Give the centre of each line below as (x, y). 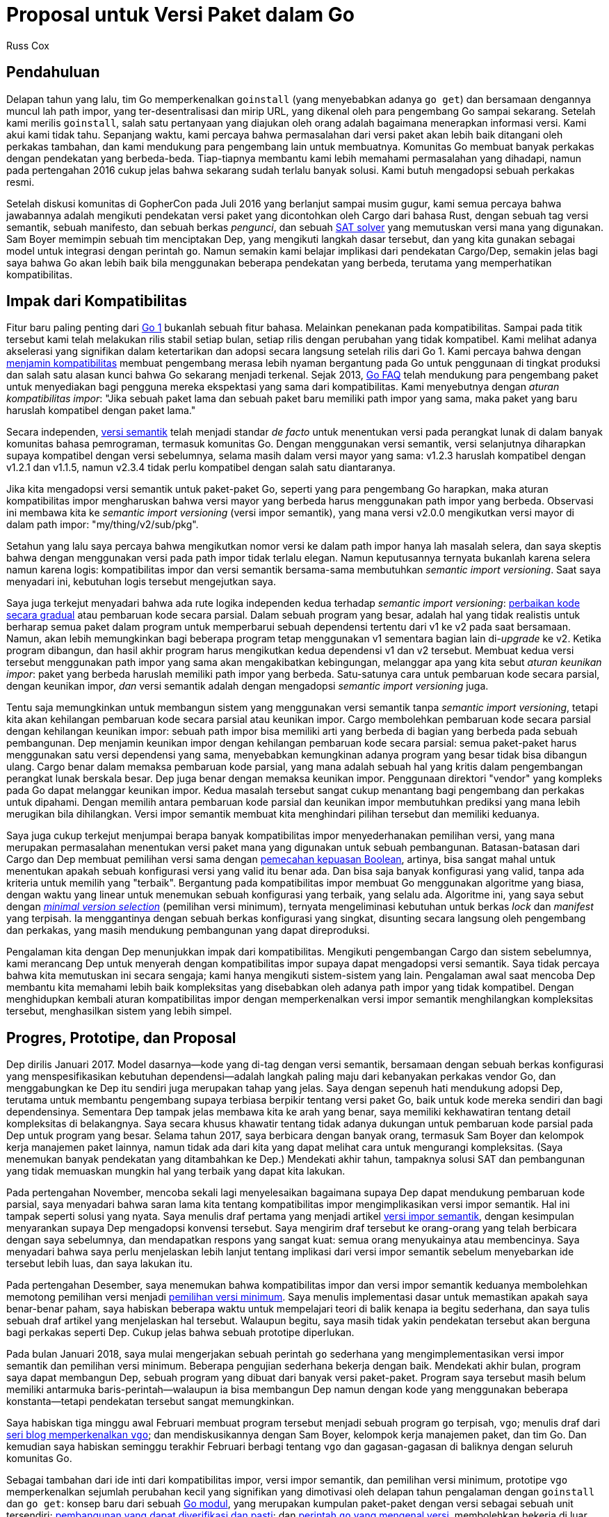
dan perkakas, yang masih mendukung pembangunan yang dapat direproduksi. (188, 930)
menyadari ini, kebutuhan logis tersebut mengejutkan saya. (141, 582)
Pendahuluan (53, 72)
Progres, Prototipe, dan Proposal (121, 1038)
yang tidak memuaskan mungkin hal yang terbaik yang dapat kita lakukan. (176, 1171)
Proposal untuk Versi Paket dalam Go (180, 15)
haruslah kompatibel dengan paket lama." (101, 411)
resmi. (21, 182)
